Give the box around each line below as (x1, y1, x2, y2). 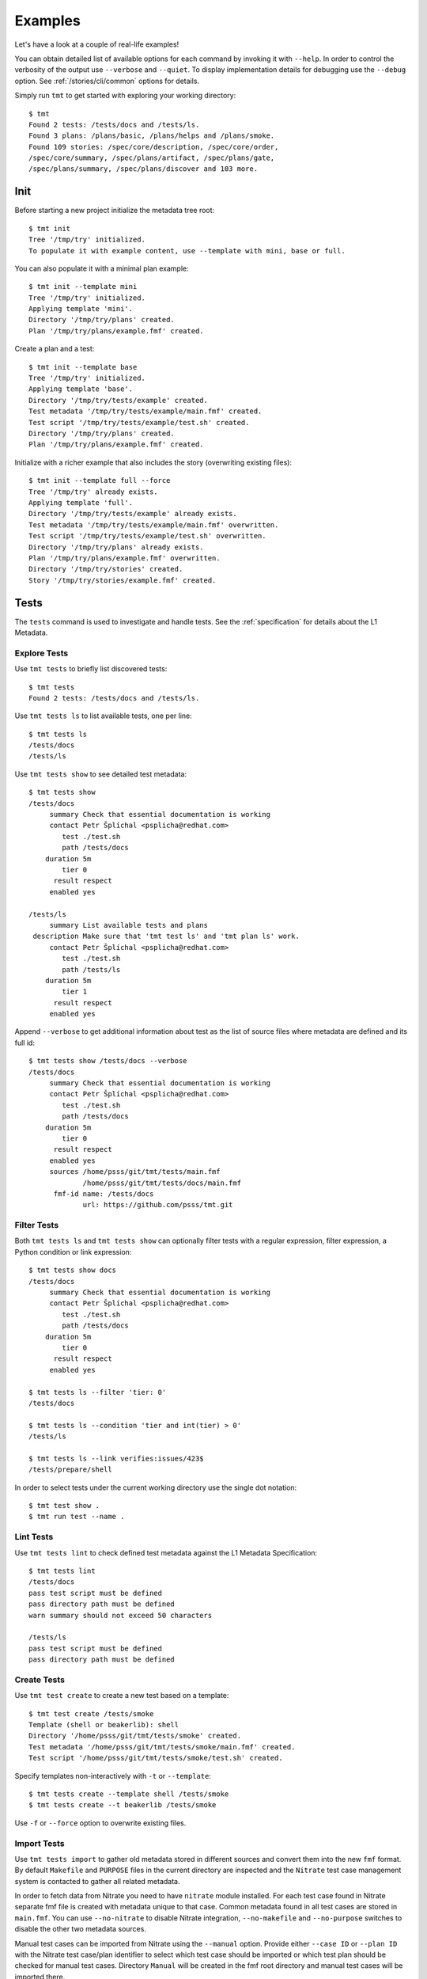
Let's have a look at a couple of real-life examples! (14, 40, 179, 49)
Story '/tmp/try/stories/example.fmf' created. (28, 575, 217, 585)
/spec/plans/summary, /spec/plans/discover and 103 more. (28, 165, 259, 173)
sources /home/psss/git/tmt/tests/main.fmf (49, 1168, 221, 1176)
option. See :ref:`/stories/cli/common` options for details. (14, 76, 200, 85)
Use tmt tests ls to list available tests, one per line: (14, 711, 193, 720)
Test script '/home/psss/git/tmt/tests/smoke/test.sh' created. (28, 1753, 284, 1763)
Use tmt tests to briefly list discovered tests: (14, 664, 168, 674)
